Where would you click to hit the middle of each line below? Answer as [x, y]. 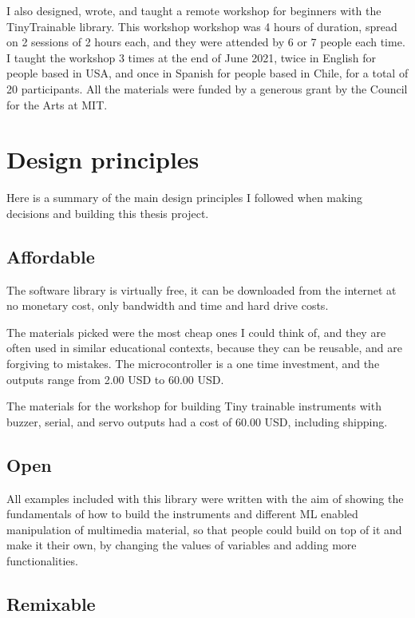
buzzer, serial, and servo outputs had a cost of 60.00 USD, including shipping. [197, 421]
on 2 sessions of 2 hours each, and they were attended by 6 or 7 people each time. [206, 42]
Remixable [51, 603]
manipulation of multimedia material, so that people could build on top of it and [204, 529]
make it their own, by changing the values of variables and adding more [182, 545]
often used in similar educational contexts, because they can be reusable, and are [204, 348]
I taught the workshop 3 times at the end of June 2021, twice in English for [192, 57]
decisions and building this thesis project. [108, 213]
